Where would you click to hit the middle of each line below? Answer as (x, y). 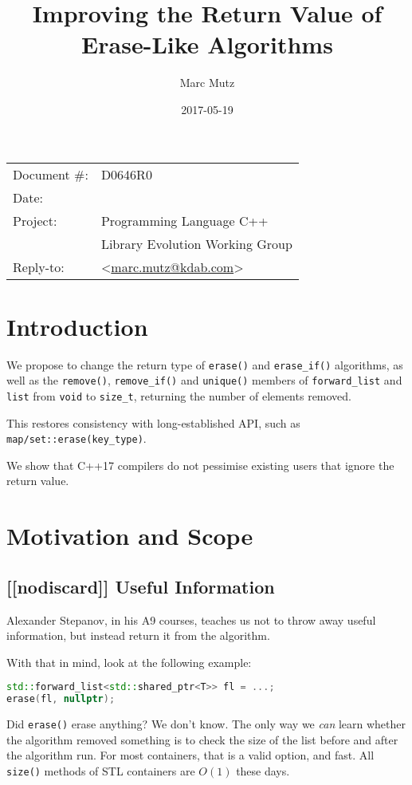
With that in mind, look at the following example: (129, 662)
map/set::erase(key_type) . (77, 438)
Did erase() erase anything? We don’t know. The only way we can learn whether (206, 724)
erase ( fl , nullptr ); (61, 699)
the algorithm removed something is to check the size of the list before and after (202, 739)
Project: (35, 220)
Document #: (51, 174)
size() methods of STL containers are (101, 770)
